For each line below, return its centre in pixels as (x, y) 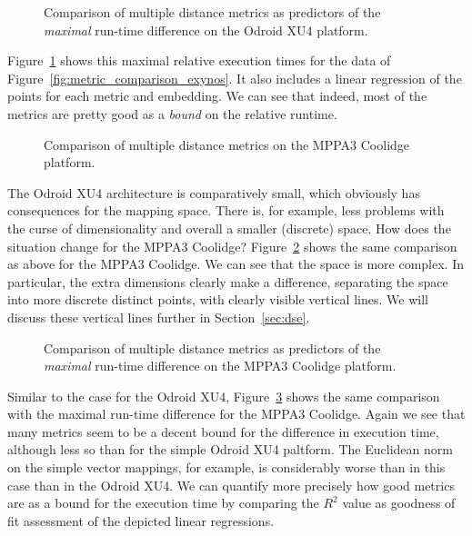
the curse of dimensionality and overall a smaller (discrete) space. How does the (229, 228)
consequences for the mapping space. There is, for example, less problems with (226, 210)
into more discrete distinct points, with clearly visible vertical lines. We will (218, 299)
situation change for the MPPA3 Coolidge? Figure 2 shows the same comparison (232, 246)
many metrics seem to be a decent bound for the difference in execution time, (223, 431)
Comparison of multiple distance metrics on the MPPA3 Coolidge (227, 144)
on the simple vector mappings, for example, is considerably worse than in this (226, 467)
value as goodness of (399, 503)
